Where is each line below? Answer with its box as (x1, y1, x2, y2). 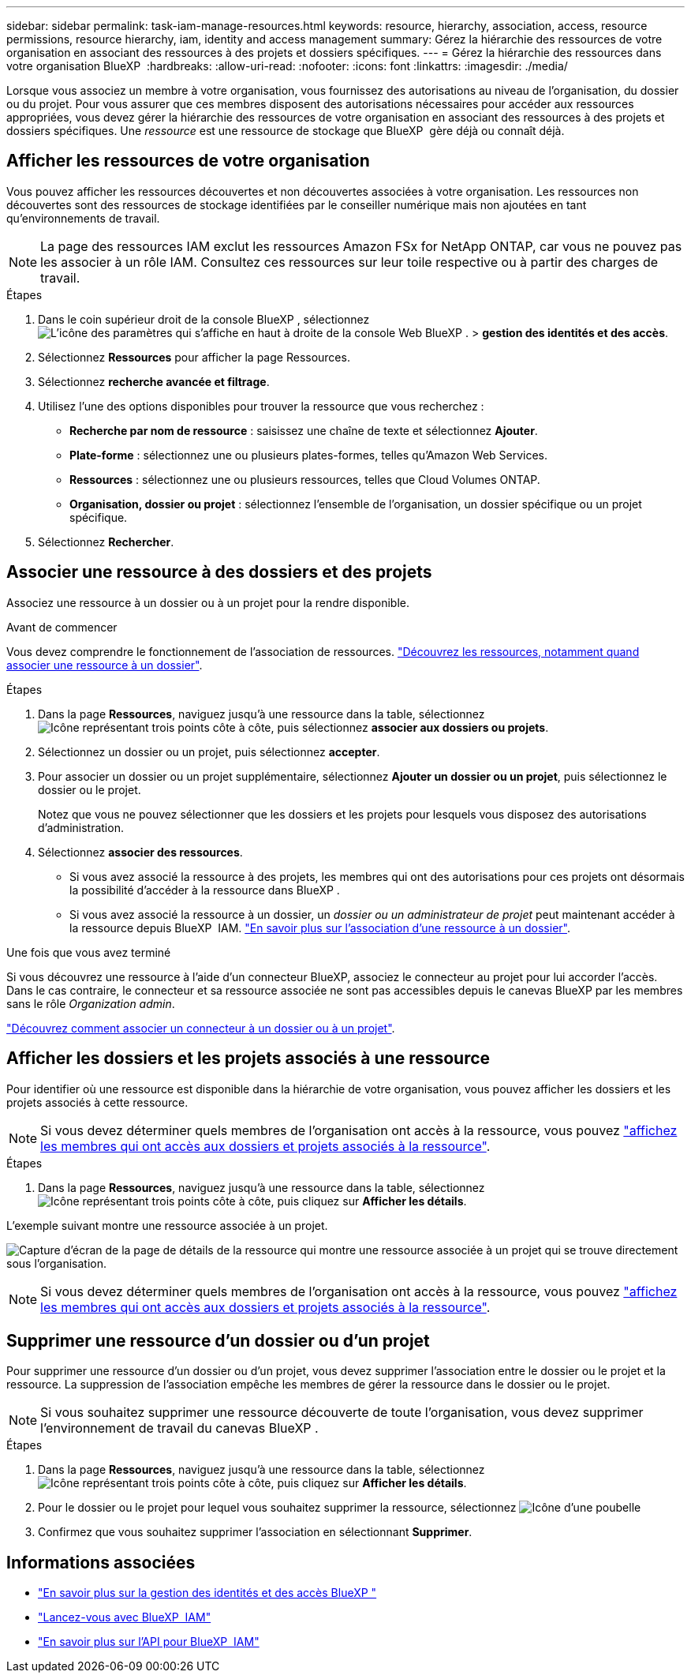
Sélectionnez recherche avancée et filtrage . (38, 374, 270, 388)
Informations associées (6, 1552, 196, 1572)
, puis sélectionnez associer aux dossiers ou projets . (271, 720, 549, 734)
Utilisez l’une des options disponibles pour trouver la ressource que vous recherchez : (38, 399, 484, 413)
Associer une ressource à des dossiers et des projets (6, 562, 432, 583)
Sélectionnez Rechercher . (38, 534, 174, 549)
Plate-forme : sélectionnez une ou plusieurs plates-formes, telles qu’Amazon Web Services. (69, 448, 548, 462)
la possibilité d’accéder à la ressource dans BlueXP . (69, 883, 340, 897)
